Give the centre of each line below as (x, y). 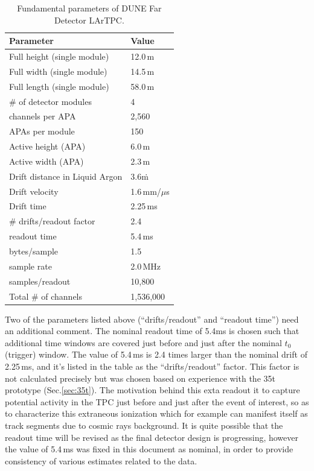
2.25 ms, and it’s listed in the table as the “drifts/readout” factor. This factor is (152, 366)
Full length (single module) (59, 86)
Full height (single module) (59, 56)
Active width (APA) (46, 161)
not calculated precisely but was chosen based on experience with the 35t (140, 378)
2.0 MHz (146, 266)
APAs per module (42, 131)
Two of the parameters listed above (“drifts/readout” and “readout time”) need (152, 319)
